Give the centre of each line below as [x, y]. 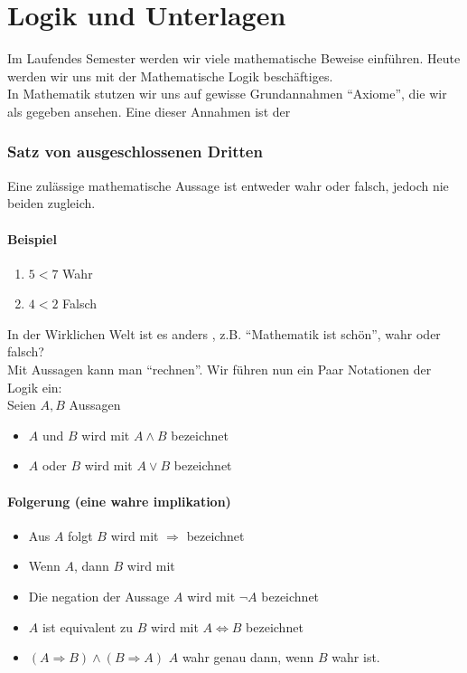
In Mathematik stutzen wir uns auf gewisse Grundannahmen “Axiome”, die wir [227, 94]
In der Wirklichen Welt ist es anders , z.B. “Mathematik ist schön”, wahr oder [224, 333]
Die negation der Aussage [99, 597]
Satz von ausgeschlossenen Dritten [135, 152]
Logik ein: [35, 387]
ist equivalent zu [87, 626]
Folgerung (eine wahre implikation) [119, 501]
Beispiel [32, 238]
